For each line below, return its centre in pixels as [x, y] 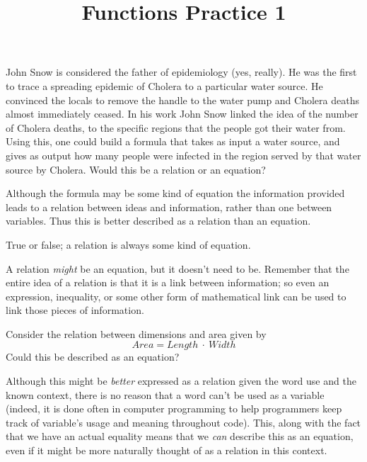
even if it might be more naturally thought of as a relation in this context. [167, 450]
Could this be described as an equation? [93, 357]
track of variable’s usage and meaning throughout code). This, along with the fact [183, 422]
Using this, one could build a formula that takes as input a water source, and [173, 141]
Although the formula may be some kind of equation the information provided [175, 193]
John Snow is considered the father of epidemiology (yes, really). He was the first [181, 72]
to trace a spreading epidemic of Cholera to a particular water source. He [164, 85]
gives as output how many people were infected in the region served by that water [183, 155]
